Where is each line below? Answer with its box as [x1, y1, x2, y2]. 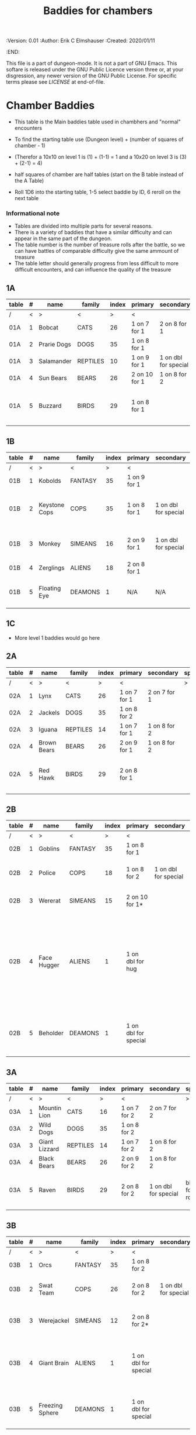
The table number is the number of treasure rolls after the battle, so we [14, 241, 185, 248]
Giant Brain [38, 1359, 69, 1367]
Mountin [38, 1104, 62, 1113]
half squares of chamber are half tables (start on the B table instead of [14, 171, 184, 178]
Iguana [38, 725, 58, 733]
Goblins [38, 844, 60, 853]
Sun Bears [38, 374, 67, 382]
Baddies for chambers [43, 4, 153, 18]
